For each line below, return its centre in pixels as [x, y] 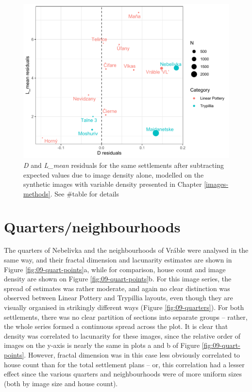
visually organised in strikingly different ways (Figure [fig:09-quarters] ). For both [124, 307]
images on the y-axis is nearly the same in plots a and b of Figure [102, 345]
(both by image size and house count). [61, 383]
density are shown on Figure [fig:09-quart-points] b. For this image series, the [118, 279]
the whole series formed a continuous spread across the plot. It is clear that [116, 326]
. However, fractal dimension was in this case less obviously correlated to [132, 354]
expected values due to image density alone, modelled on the [114, 174]
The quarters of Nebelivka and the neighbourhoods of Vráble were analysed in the [126, 250]
